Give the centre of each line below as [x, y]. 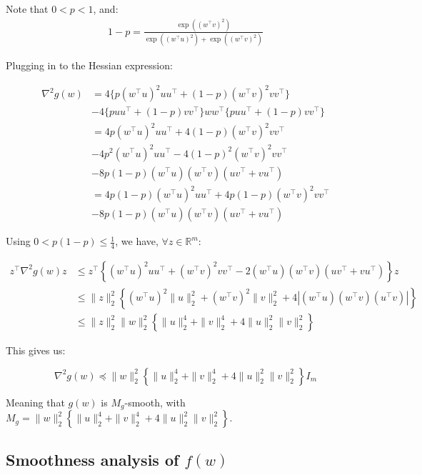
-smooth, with [155, 402]
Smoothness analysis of [92, 459]
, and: [106, 9]
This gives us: [36, 350]
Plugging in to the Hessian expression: [89, 65]
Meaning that [35, 402]
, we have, [137, 241]
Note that [27, 9]
